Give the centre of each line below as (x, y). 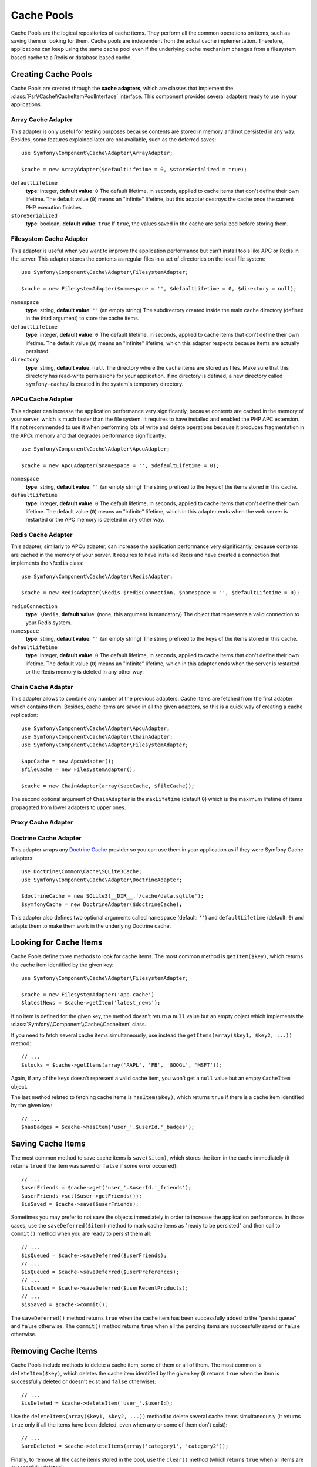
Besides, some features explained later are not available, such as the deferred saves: (114, 139)
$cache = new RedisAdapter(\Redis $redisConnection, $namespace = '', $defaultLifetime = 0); (161, 593)
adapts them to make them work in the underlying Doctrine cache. (91, 926)
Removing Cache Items (54, 1351)
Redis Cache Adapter (42, 535)
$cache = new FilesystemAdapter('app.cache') (88, 995)
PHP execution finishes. (54, 207)
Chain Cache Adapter (42, 687)
